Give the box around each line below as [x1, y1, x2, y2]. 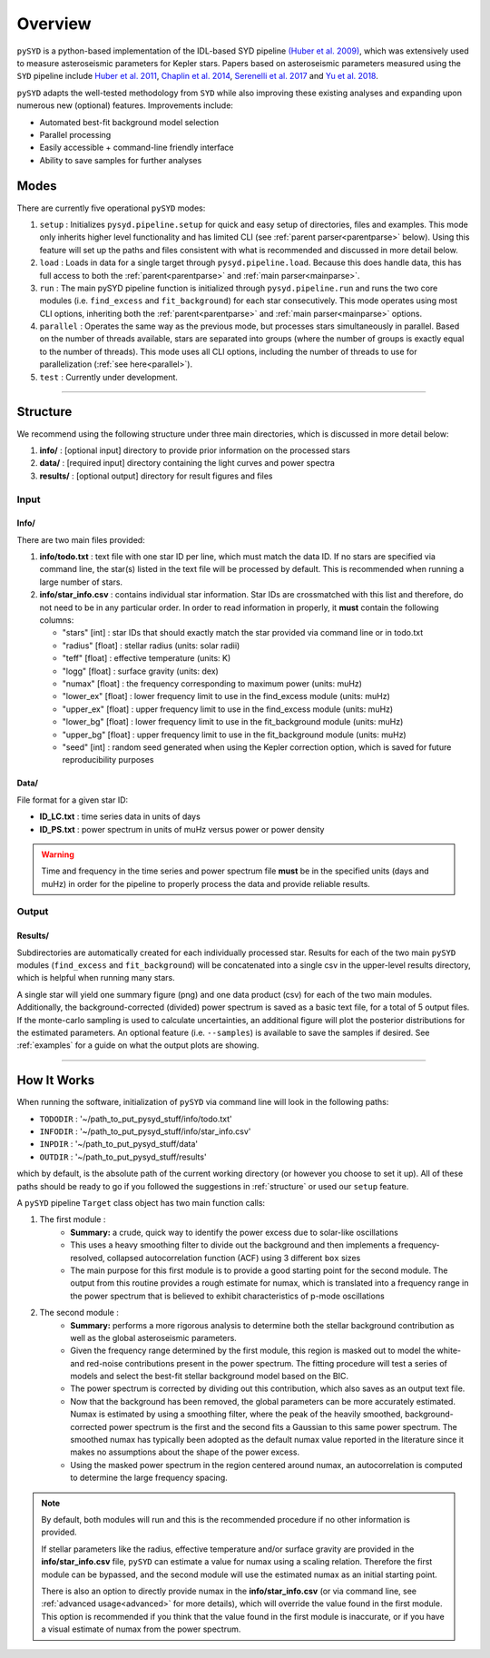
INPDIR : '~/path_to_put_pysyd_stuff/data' [39, 1139, 199, 1150]
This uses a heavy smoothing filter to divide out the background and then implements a [70, 1239, 397, 1250]
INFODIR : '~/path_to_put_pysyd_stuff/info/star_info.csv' [39, 1126, 251, 1137]
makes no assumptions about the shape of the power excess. [70, 1446, 299, 1457]
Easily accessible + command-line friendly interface [39, 142, 234, 153]
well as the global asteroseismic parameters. [70, 1332, 238, 1343]
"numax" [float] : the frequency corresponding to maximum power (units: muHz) [62, 677, 363, 689]
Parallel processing [39, 129, 112, 140]
